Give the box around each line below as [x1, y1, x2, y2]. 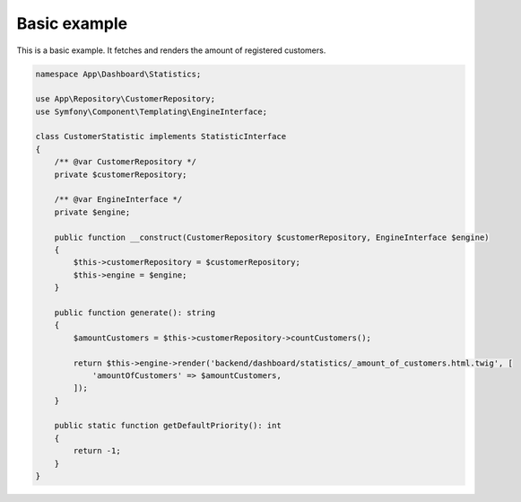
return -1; [73, 445, 121, 456]
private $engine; [54, 207, 131, 217]
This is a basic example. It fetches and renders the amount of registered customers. [16, 45, 326, 56]
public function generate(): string [54, 307, 215, 318]
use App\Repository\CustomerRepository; [35, 94, 215, 104]
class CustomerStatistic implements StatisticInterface [35, 131, 287, 142]
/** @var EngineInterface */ [54, 194, 183, 205]
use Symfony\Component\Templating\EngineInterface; [35, 106, 268, 117]
